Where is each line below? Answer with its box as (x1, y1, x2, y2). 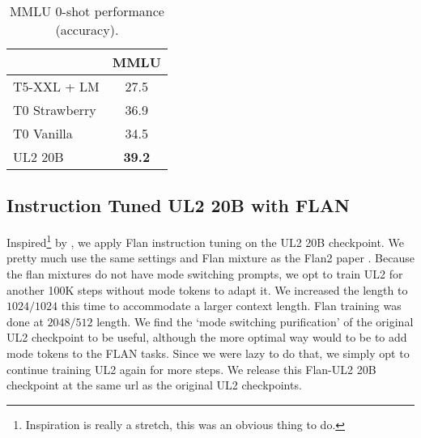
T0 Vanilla (13, 124, 73, 142)
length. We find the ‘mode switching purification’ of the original (96, 313, 414, 330)
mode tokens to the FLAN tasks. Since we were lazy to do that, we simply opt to (6, 345, 410, 362)
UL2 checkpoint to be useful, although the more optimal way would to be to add (6, 329, 407, 346)
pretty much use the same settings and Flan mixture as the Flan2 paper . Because (6, 249, 415, 266)
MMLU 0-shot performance (9, 2, 164, 20)
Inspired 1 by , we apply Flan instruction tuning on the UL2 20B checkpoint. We (6, 232, 404, 250)
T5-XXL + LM (13, 77, 100, 96)
